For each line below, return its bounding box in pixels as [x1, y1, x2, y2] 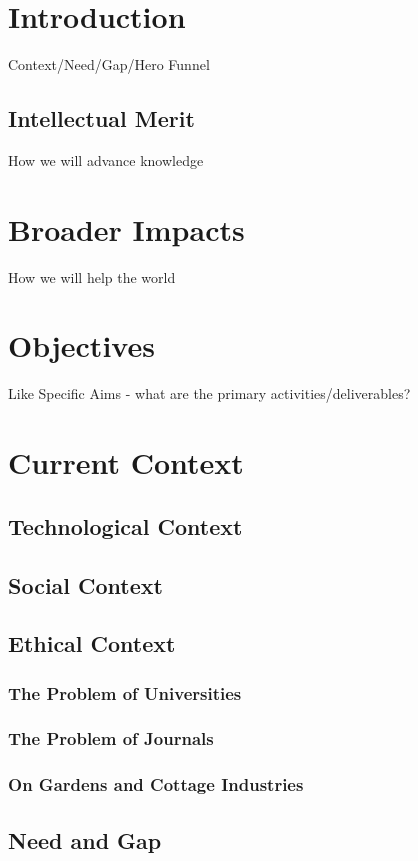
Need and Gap [8, 824, 162, 855]
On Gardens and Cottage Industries [8, 772, 304, 797]
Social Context [8, 569, 163, 600]
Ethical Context [8, 628, 176, 659]
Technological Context [8, 510, 243, 541]
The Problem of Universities [8, 680, 242, 705]
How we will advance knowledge [8, 149, 204, 170]
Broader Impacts [8, 208, 245, 249]
